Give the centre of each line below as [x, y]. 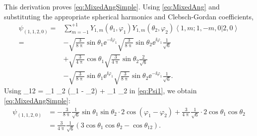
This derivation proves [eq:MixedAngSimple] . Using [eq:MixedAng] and [112, 6]
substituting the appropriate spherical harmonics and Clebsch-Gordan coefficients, [129, 16]
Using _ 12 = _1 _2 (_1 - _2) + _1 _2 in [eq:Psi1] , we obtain [100, 91]
